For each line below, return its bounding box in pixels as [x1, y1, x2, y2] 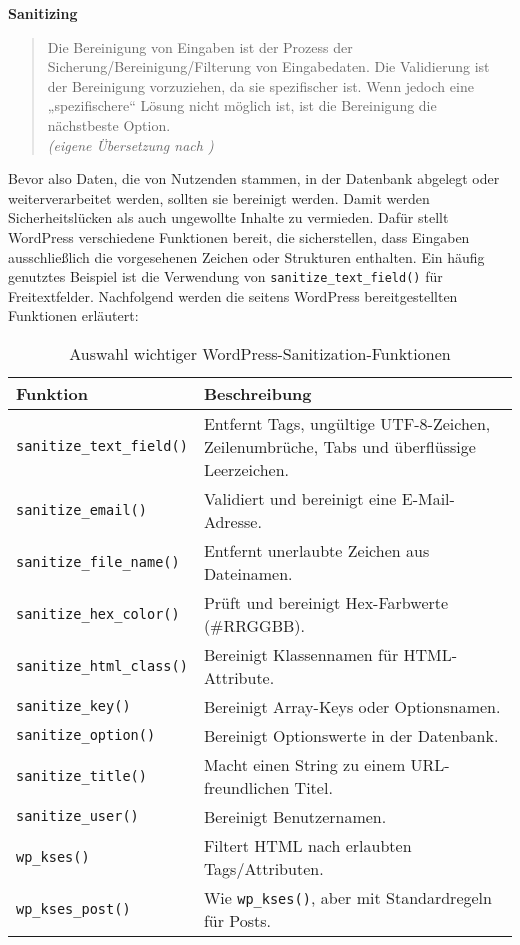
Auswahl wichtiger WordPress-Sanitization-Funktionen [69, 341, 451, 365]
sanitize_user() [16, 808, 139, 825]
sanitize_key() [16, 698, 131, 715]
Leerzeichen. [203, 457, 290, 481]
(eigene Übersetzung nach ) [47, 134, 214, 155]
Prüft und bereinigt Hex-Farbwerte [203, 590, 449, 614]
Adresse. [203, 509, 262, 533]
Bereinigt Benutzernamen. [203, 804, 387, 828]
